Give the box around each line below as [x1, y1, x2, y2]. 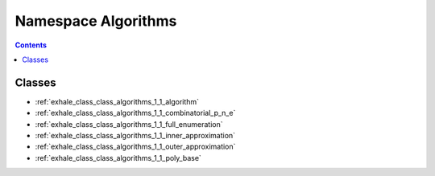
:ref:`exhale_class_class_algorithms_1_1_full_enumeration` [35, 119, 223, 129]
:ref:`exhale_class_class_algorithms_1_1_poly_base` [35, 153, 201, 162]
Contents [14, 40, 48, 50]
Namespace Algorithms [14, 12, 177, 30]
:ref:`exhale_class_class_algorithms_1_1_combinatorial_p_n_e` [35, 108, 236, 118]
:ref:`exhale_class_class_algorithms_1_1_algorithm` [35, 96, 200, 106]
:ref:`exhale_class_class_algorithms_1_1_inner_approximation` [35, 131, 236, 141]
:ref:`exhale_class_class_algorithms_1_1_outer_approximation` [35, 141, 236, 152]
